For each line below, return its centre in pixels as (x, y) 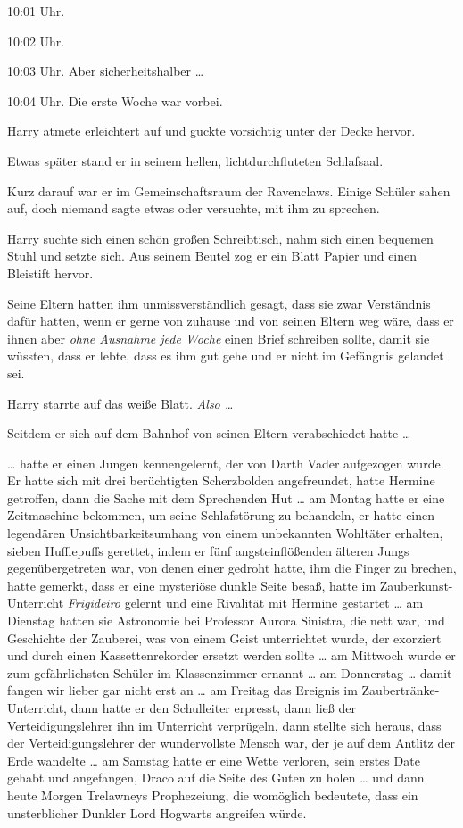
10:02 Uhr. (36, 41)
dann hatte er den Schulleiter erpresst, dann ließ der (213, 708)
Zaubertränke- (401, 690)
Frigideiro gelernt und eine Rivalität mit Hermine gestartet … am (245, 603)
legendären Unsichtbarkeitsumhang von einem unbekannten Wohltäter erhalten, (225, 533)
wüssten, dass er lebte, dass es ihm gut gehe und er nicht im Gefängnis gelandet (226, 356)
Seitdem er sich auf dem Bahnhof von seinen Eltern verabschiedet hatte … (209, 433)
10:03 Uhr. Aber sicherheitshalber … (106, 71)
